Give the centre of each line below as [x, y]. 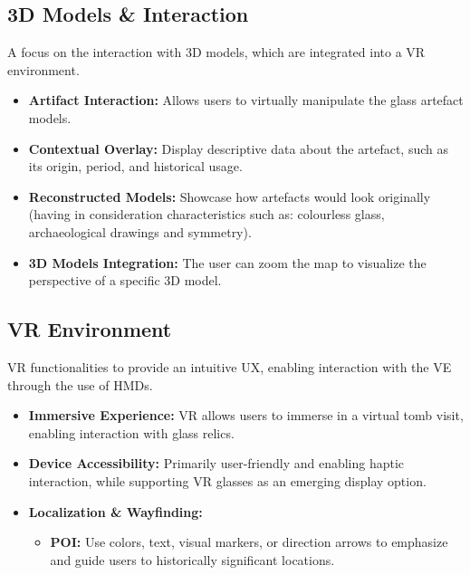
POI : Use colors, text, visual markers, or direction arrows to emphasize [249, 542]
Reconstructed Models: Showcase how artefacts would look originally [230, 196]
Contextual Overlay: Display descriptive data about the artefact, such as [238, 148]
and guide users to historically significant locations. [192, 559]
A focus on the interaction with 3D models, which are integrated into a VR [216, 52]
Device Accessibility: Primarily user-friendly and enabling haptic [216, 463]
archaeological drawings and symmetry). [140, 231]
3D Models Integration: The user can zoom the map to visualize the [227, 262]
